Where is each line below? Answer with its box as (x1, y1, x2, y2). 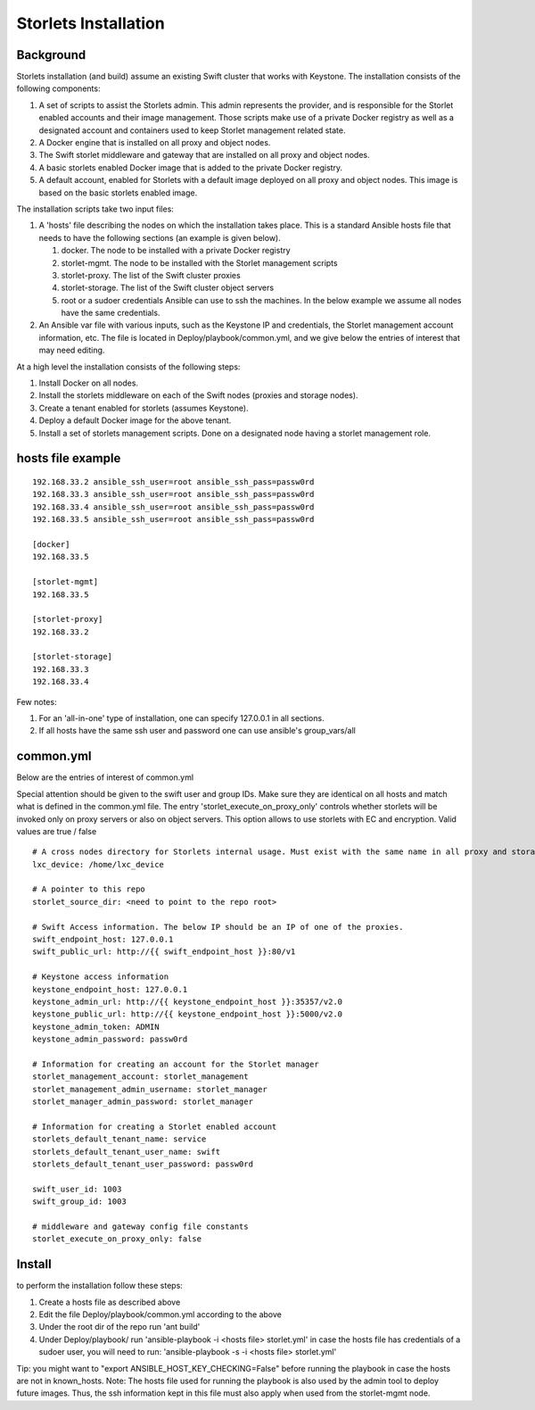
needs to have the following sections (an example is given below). (38, 232, 281, 243)
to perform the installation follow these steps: (16, 1281, 183, 1291)
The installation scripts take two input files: (16, 203, 174, 214)
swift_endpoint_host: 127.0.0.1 (32, 934, 174, 945)
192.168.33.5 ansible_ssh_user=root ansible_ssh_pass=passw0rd (32, 514, 315, 525)
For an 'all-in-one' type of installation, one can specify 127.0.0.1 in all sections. (38, 713, 325, 724)
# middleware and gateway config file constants (32, 1222, 249, 1232)
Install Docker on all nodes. (38, 377, 138, 388)
